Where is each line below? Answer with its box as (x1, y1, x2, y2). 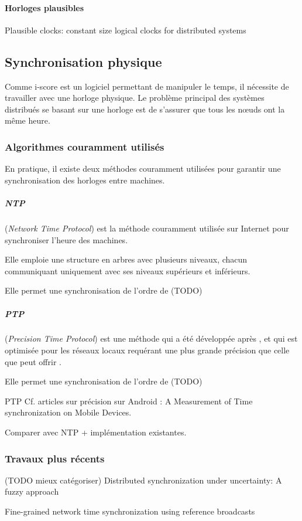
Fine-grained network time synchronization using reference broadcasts (5, 505, 255, 517)
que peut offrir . (5, 355, 61, 367)
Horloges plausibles (5, 1, 84, 13)
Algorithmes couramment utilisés (5, 139, 164, 154)
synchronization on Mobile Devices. (5, 406, 132, 418)
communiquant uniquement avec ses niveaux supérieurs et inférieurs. (5, 264, 250, 277)
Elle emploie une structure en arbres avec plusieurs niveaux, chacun (5, 253, 248, 265)
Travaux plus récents (5, 451, 105, 465)
